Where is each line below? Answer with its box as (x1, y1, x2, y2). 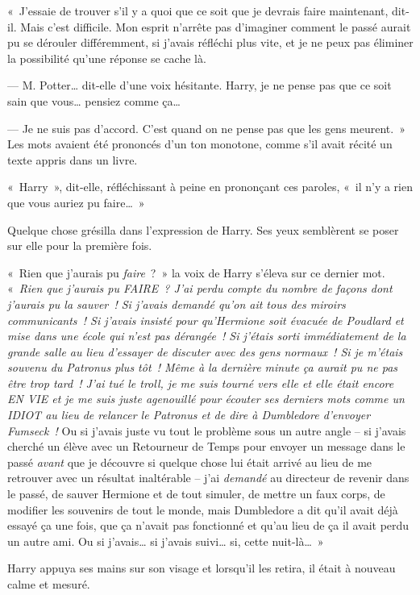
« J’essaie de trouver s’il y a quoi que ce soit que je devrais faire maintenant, (7, 2, 389, 19)
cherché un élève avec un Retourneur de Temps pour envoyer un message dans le (7, 438, 405, 455)
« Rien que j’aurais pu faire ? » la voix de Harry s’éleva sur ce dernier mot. (7, 264, 385, 281)
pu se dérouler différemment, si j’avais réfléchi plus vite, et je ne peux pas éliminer (7, 34, 414, 51)
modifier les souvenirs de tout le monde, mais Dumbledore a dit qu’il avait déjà (7, 501, 398, 518)
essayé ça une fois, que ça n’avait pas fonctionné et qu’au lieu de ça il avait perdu (7, 517, 410, 534)
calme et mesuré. (7, 576, 90, 592)
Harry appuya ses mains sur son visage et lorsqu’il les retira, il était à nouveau (7, 560, 396, 576)
